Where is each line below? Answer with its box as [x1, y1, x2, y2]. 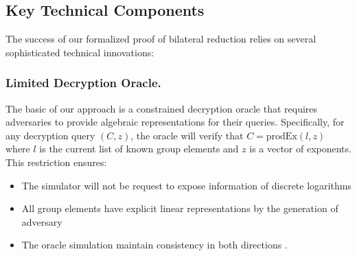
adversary [21, 214, 62, 229]
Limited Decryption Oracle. [5, 74, 161, 91]
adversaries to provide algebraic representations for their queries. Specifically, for [5, 115, 345, 129]
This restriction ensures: [5, 154, 107, 169]
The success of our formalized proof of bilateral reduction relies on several [5, 32, 316, 46]
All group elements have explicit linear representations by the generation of [21, 201, 338, 216]
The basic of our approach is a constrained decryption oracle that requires [5, 101, 318, 115]
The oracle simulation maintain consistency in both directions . [21, 237, 288, 252]
